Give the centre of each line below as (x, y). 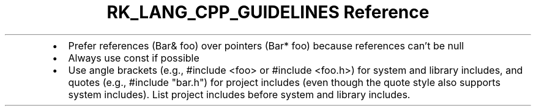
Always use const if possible (134, 58)
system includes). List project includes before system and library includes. (239, 94)
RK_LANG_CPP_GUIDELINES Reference (268, 12)
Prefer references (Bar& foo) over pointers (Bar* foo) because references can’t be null (266, 45)
